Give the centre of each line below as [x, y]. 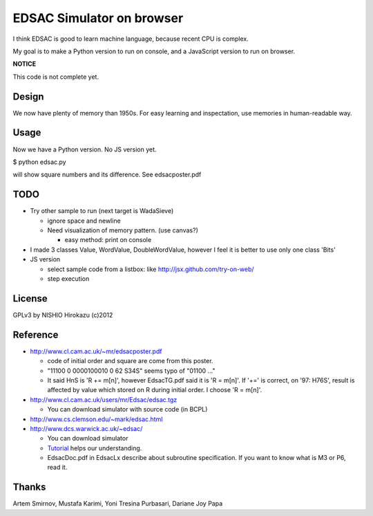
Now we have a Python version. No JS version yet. [85, 149]
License [30, 298]
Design [28, 96]
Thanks [29, 487]
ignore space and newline [84, 221]
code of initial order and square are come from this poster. [130, 361]
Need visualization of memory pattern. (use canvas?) [123, 230]
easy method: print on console [108, 240]
